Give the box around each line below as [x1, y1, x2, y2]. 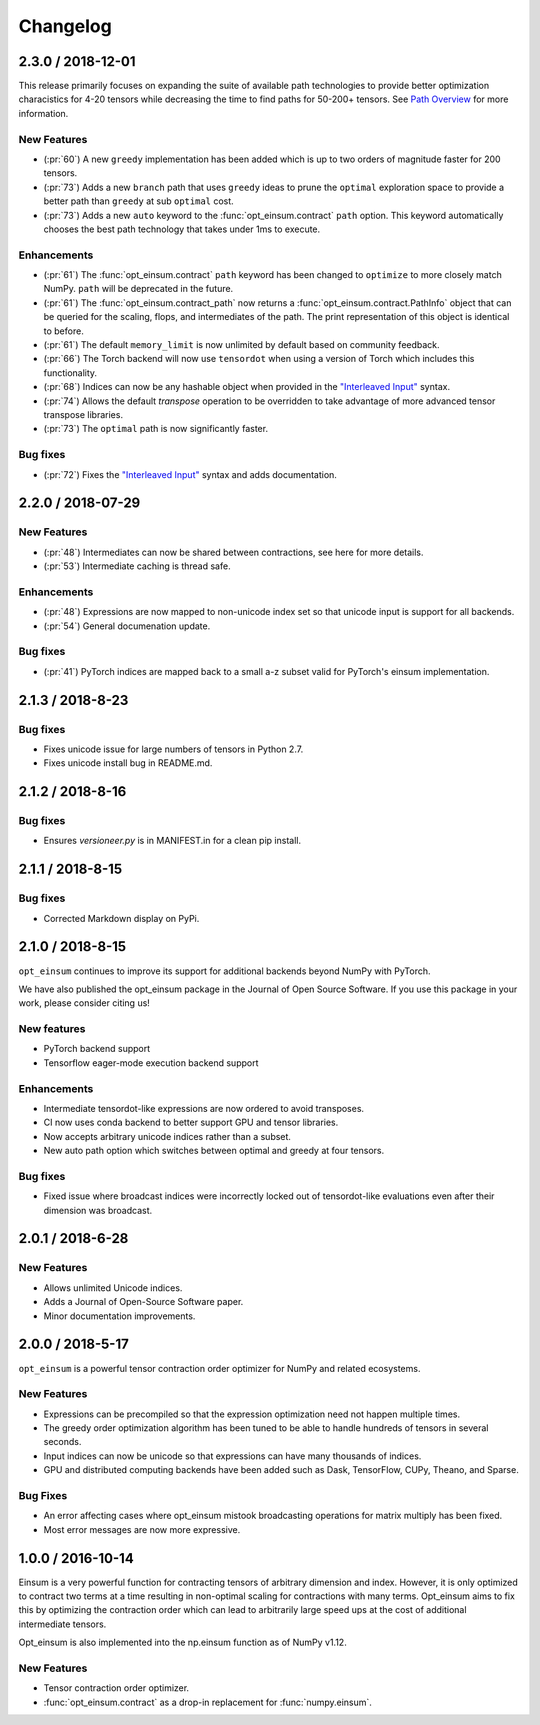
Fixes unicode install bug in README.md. [43, 757, 213, 769]
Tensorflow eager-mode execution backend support [43, 1056, 259, 1069]
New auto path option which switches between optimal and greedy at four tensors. [43, 1145, 385, 1157]
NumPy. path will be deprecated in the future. [43, 283, 234, 295]
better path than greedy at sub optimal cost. [43, 195, 234, 207]
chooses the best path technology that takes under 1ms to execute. [43, 223, 321, 235]
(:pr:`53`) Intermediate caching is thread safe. [43, 560, 231, 572]
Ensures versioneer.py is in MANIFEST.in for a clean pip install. [43, 835, 302, 847]
